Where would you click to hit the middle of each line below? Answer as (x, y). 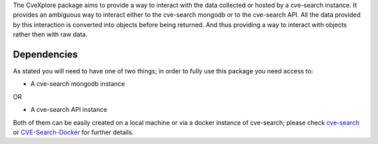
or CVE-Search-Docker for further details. (73, 132)
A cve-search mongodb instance (78, 84)
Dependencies (45, 54)
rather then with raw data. (50, 34)
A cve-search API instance (69, 110)
